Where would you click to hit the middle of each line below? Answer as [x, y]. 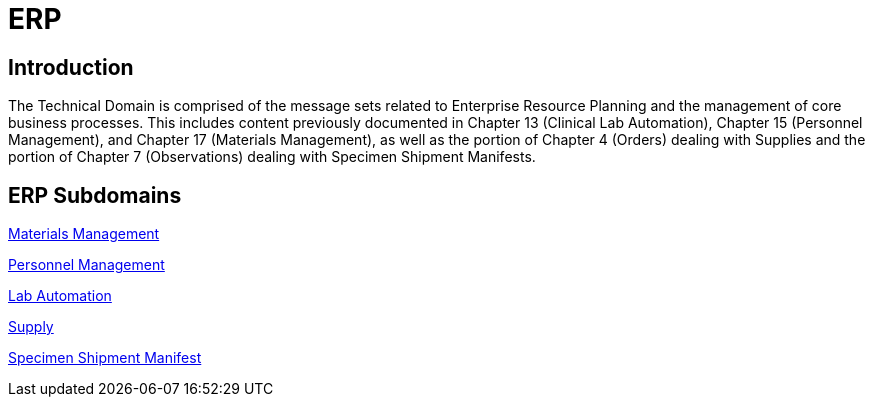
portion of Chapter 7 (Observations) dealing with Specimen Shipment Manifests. [272, 157]
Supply [31, 327]
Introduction [71, 67]
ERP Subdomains [95, 195]
